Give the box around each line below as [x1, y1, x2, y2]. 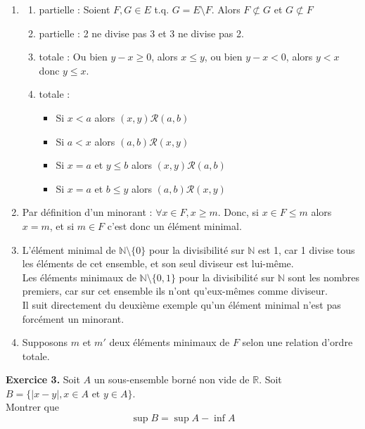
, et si [49, 218, 75, 233]
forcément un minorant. [22, 311, 124, 326]
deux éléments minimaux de [109, 335, 230, 350]
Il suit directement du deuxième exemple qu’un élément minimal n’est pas [22, 297, 341, 312]
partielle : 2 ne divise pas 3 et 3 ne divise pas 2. [39, 25, 244, 40]
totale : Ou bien [39, 49, 108, 64]
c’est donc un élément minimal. [107, 218, 242, 233]
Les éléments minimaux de [22, 269, 136, 284]
